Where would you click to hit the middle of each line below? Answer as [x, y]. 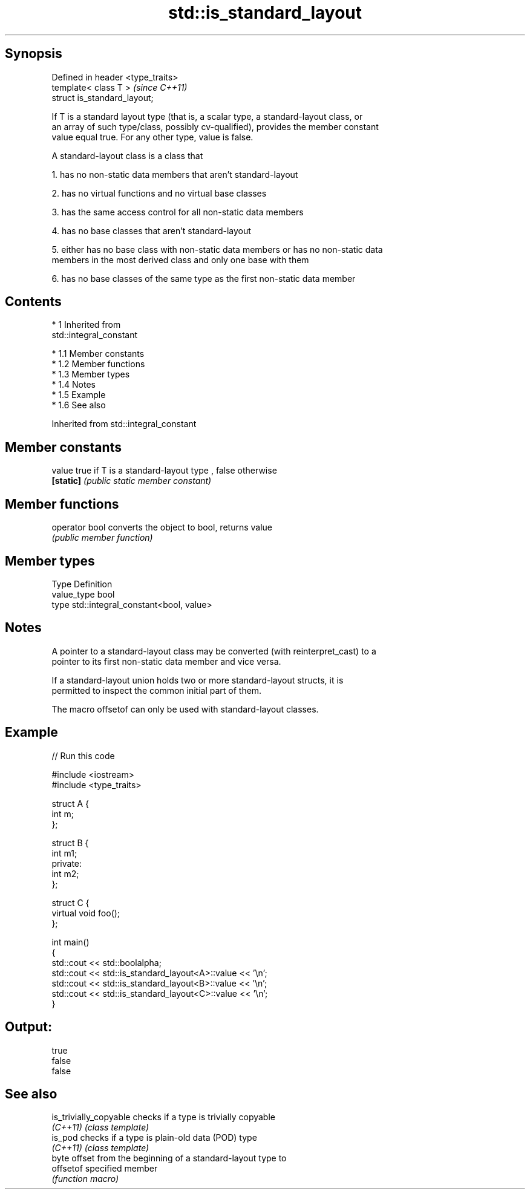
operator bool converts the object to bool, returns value [162, 527]
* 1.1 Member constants [98, 354]
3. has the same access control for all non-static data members [178, 212]
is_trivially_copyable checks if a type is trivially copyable [163, 1117]
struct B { [70, 843]
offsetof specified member [105, 1169]
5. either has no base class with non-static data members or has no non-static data [217, 249]
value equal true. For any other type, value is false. [152, 137]
